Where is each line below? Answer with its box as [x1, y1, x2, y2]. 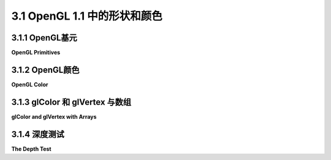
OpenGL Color [11, 80, 48, 88]
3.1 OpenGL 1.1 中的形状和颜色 [11, 9, 162, 23]
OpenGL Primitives [11, 49, 61, 56]
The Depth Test [11, 145, 51, 153]
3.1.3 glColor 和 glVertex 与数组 [11, 97, 132, 107]
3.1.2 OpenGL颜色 [11, 64, 80, 75]
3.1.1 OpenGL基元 [11, 32, 78, 43]
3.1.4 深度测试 [11, 129, 64, 139]
